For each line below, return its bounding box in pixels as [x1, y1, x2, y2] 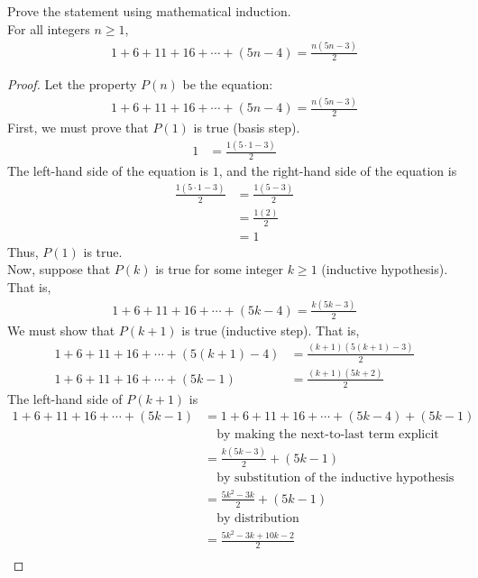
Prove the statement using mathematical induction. [7, 2, 291, 20]
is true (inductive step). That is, [181, 320, 360, 339]
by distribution [216, 511, 299, 525]
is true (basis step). [193, 118, 300, 137]
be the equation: [182, 75, 273, 94]
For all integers [7, 19, 90, 38]
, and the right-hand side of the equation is [218, 161, 457, 179]
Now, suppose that [7, 260, 111, 279]
